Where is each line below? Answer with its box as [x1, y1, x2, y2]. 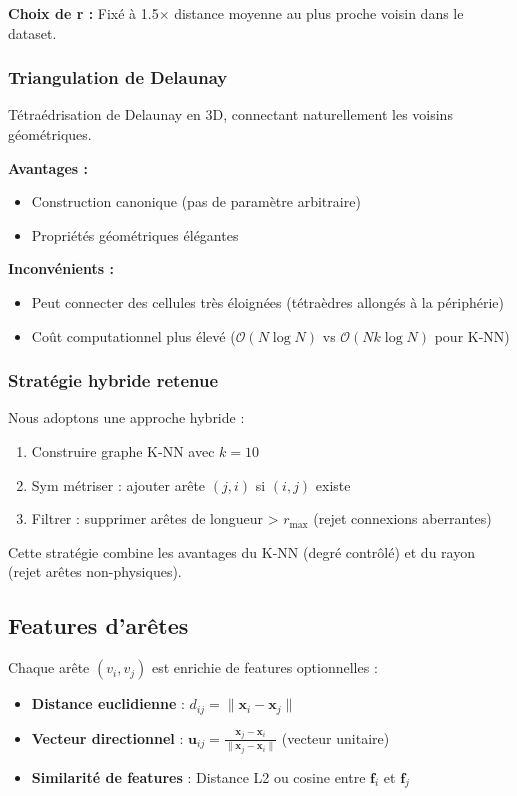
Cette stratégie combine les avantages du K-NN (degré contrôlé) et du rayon [8, 541, 475, 562]
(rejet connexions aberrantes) [313, 508, 492, 529]
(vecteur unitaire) [281, 727, 390, 748]
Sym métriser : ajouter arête [31, 474, 206, 495]
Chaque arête [8, 657, 90, 678]
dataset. [8, 22, 57, 43]
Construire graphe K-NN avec [31, 440, 215, 461]
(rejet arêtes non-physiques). [8, 561, 182, 582]
